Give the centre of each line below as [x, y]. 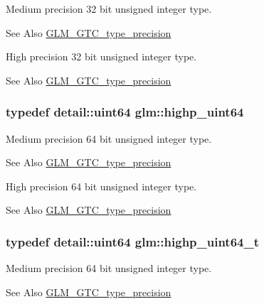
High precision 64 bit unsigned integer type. [101, 186]
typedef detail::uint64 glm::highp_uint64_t [133, 241]
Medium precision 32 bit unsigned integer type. [109, 9]
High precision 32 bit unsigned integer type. [101, 56]
